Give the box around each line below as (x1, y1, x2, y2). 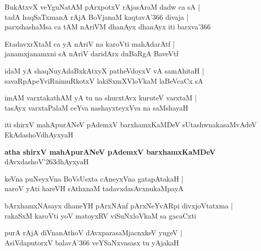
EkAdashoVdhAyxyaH (5, 129, 73, 139)
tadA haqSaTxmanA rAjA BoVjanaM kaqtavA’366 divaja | (5, 11, 189, 22)
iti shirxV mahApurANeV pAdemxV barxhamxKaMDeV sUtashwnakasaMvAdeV (5, 119, 257, 130)
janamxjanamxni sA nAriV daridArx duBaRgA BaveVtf (5, 48, 179, 59)
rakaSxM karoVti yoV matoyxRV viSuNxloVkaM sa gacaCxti (5, 210, 196, 221)
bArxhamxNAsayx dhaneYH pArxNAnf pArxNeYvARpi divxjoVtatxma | (5, 200, 233, 210)
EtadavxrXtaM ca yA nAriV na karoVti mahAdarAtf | (5, 38, 175, 49)
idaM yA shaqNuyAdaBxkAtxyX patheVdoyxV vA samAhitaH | (5, 65, 204, 76)
